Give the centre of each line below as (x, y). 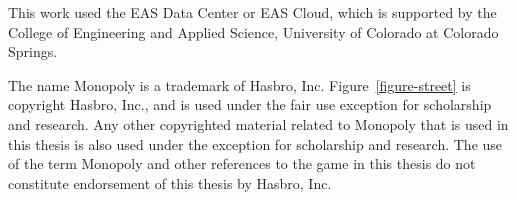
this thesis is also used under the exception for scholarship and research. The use (255, 143)
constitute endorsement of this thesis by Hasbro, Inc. (170, 182)
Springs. (33, 51)
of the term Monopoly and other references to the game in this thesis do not (242, 163)
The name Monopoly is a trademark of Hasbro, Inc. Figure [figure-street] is (239, 84)
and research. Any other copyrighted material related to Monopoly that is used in (258, 123)
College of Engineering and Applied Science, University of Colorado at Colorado (253, 31)
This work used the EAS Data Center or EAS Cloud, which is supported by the (252, 12)
